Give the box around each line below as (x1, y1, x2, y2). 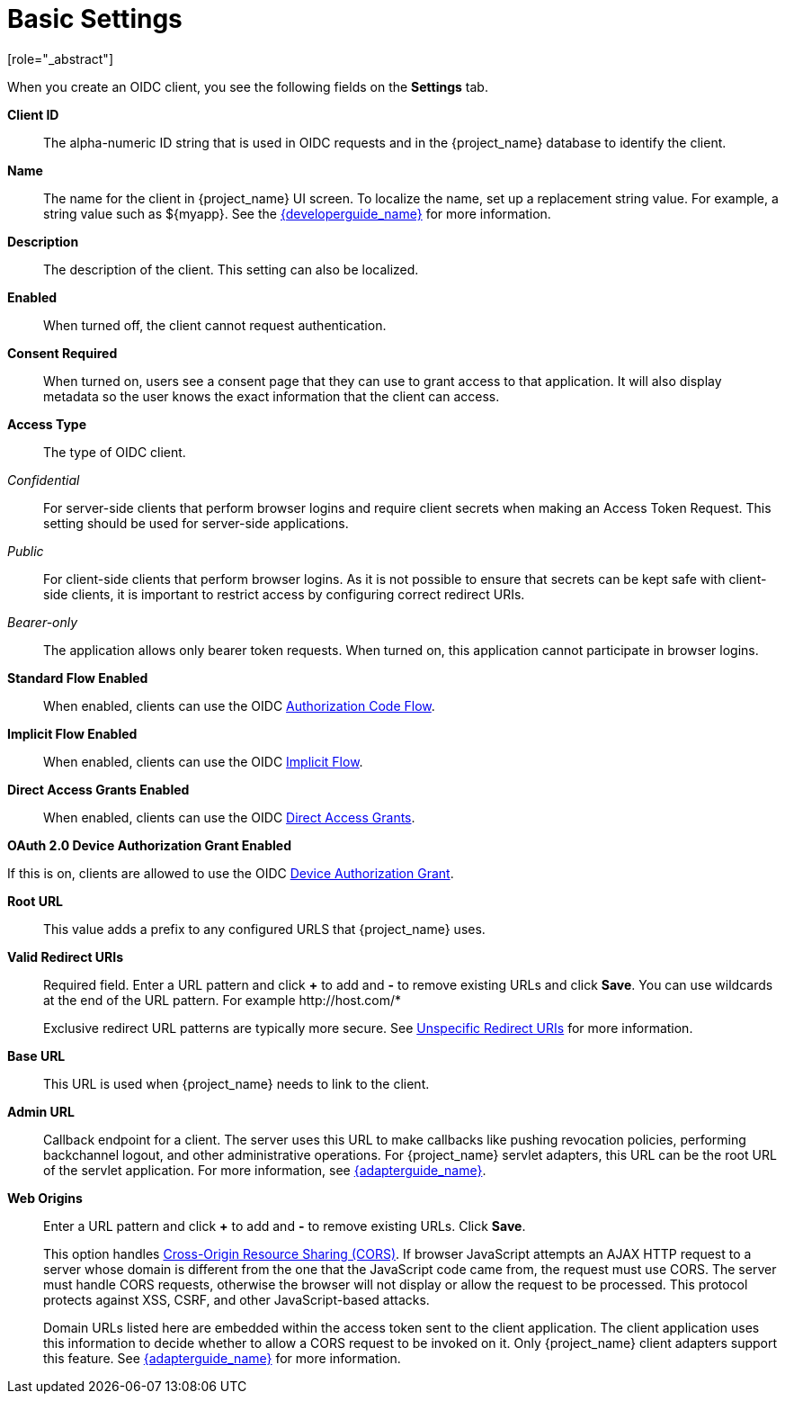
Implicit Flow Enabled (7, 725, 138, 741)
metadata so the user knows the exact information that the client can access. (43, 388, 500, 404)
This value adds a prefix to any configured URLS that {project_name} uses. (43, 921, 486, 937)
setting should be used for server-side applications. (43, 515, 349, 531)
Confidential (7, 471, 80, 488)
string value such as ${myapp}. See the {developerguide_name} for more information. (43, 205, 551, 221)
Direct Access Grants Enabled (7, 781, 190, 797)
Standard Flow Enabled (7, 669, 148, 686)
